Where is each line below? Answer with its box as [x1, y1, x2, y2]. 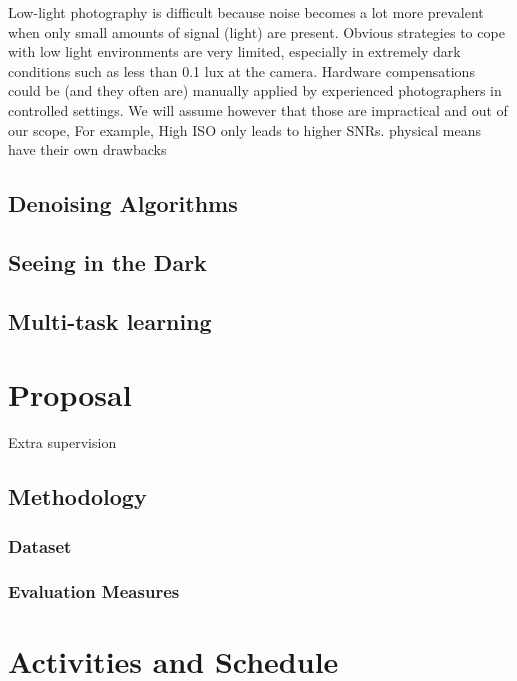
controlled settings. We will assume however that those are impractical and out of [8, 99, 508, 120]
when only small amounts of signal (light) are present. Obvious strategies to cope [8, 21, 505, 42]
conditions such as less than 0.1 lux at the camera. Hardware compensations [8, 60, 475, 81]
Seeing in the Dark [8, 246, 207, 277]
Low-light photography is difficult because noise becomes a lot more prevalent [8, 2, 484, 22]
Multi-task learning [8, 305, 212, 336]
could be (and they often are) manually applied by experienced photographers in [8, 80, 502, 101]
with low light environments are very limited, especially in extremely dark [8, 41, 461, 62]
